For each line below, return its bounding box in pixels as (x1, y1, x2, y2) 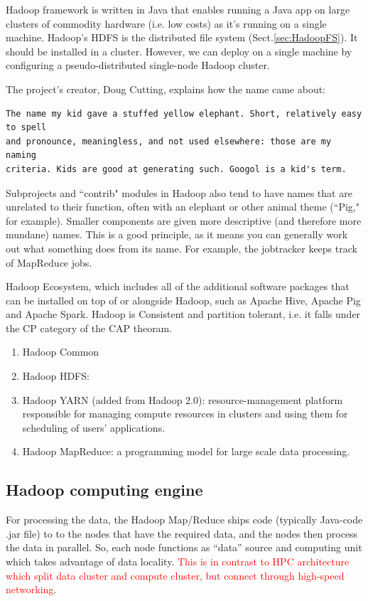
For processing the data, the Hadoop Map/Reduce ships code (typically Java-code (6, 512, 363, 527)
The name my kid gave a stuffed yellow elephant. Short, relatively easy (6, 108, 362, 119)
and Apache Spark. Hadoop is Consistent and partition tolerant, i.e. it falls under (6, 307, 361, 321)
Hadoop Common (22, 344, 99, 359)
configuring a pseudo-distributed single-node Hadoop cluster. (6, 58, 270, 73)
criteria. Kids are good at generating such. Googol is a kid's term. (6, 164, 347, 174)
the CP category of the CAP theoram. (6, 320, 173, 335)
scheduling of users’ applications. (22, 420, 166, 435)
